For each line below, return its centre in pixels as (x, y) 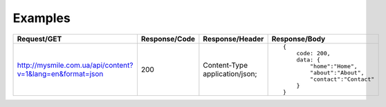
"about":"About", (337, 72)
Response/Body (298, 39)
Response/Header (233, 39)
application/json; (230, 74)
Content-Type (226, 65)
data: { (309, 60)
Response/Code (168, 39)
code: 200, (314, 53)
